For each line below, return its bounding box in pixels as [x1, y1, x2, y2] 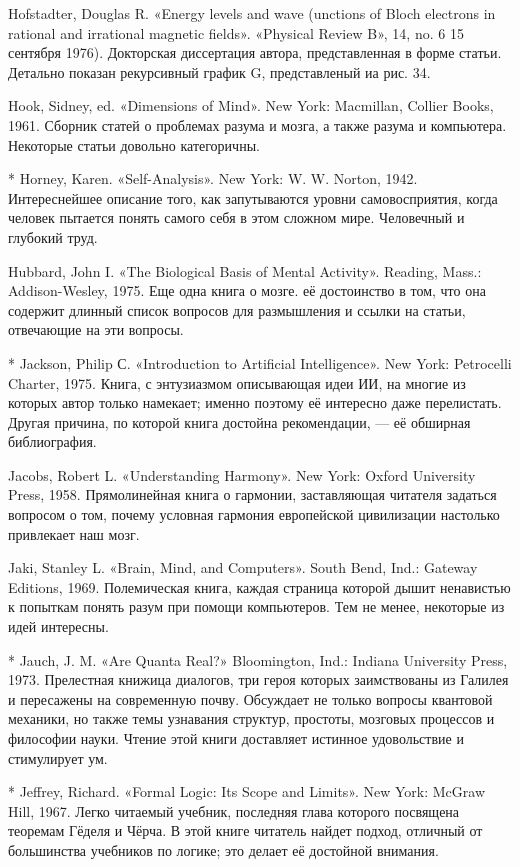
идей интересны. [8, 616, 109, 637]
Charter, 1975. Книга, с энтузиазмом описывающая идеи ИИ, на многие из [8, 372, 466, 393]
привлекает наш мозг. [8, 523, 140, 544]
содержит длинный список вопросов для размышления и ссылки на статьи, [8, 299, 466, 320]
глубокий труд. [8, 226, 98, 247]
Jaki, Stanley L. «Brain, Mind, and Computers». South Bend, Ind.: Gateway [8, 557, 478, 578]
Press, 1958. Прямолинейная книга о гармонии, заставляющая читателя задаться [8, 484, 497, 505]
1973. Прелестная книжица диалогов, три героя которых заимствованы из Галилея [8, 669, 509, 690]
